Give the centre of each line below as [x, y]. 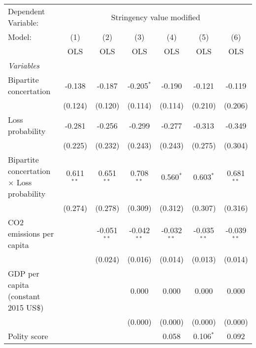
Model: [20, 37]
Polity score [28, 336]
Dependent [27, 11]
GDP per [24, 273]
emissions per [31, 233]
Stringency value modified [156, 17]
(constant [24, 296]
